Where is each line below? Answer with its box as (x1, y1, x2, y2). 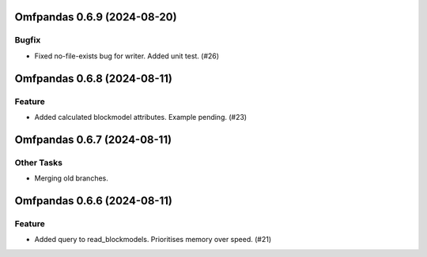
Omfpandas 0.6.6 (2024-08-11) (14, 194, 173, 207)
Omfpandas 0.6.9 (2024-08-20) (14, 10, 177, 24)
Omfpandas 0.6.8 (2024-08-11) (14, 72, 173, 85)
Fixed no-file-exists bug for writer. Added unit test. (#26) (34, 51, 220, 61)
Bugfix (14, 35, 41, 46)
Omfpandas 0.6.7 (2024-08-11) (14, 132, 172, 146)
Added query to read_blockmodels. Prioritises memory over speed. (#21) (34, 235, 272, 244)
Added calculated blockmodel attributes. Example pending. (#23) (34, 112, 248, 121)
